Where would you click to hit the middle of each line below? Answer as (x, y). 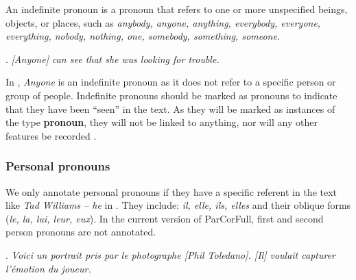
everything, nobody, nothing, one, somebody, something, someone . (143, 36)
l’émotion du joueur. (48, 268)
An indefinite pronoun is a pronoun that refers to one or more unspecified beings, (177, 9)
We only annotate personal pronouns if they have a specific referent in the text (171, 191)
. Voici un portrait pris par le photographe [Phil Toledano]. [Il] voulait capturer (171, 254)
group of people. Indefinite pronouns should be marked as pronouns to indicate (171, 95)
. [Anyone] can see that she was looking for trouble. (112, 59)
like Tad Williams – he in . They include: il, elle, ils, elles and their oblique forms (178, 205)
